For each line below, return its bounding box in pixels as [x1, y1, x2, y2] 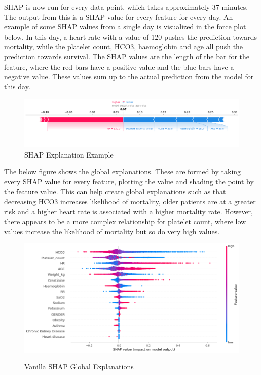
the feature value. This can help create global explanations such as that [4, 186, 226, 197]
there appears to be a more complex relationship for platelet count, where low [4, 216, 246, 227]
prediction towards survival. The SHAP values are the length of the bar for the [4, 51, 250, 61]
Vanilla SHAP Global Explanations [24, 361, 134, 372]
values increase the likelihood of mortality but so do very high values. [4, 226, 220, 236]
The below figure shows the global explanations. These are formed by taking [4, 166, 241, 177]
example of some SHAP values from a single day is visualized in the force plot [4, 21, 246, 32]
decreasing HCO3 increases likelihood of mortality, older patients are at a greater [4, 196, 256, 206]
